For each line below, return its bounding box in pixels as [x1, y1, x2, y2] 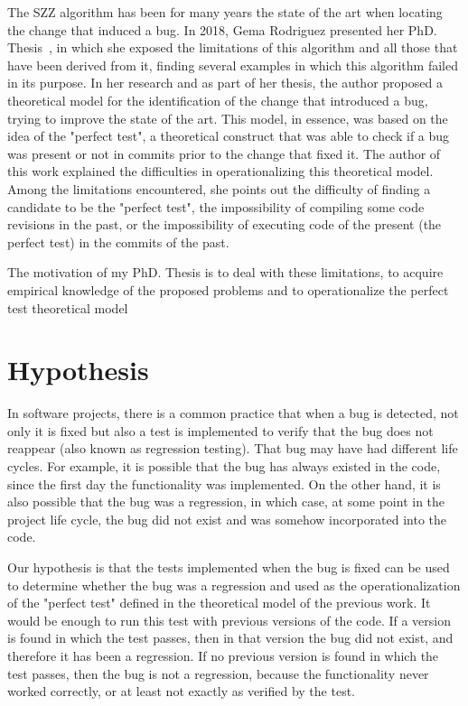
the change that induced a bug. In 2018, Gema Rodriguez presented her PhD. [7, 20, 437, 39]
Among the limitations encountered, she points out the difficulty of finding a [7, 179, 431, 198]
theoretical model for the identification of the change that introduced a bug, [7, 90, 428, 109]
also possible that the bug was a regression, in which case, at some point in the [7, 492, 445, 511]
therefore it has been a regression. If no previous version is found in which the [7, 646, 439, 664]
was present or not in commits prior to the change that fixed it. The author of [7, 144, 441, 163]
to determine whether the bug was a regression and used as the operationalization [7, 575, 461, 594]
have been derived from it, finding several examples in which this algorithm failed [7, 55, 458, 74]
